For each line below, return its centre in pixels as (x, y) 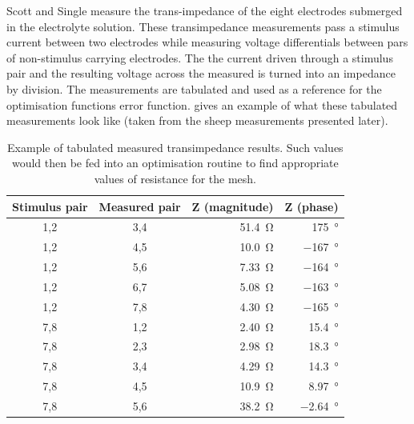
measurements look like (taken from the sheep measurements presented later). (197, 120)
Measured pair (140, 206)
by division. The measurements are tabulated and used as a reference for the (194, 88)
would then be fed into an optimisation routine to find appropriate (175, 163)
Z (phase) (312, 206)
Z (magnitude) (233, 206)
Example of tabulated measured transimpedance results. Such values (175, 147)
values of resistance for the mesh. (175, 178)
